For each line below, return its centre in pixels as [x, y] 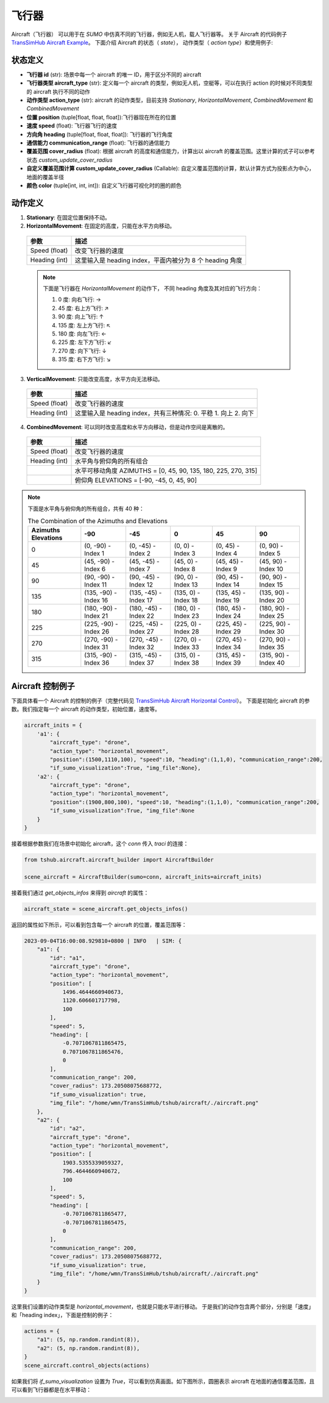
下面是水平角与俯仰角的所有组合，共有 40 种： [86, 509]
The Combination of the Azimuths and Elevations [97, 521]
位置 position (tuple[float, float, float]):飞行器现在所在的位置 [101, 117]
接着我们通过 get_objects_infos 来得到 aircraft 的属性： [80, 893]
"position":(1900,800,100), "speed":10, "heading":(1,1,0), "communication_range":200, [185, 802]
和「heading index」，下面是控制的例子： [62, 1315]
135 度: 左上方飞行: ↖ [84, 325]
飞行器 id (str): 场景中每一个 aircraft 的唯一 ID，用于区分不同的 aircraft [114, 74]
